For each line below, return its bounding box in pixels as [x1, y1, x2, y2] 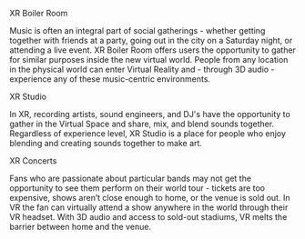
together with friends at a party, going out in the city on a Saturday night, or [9, 35, 293, 45]
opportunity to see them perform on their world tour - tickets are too [9, 183, 266, 194]
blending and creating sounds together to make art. [9, 138, 203, 148]
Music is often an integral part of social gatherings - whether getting [9, 25, 266, 35]
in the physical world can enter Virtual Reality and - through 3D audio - [9, 64, 275, 75]
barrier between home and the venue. [9, 222, 152, 232]
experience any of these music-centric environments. [9, 74, 211, 85]
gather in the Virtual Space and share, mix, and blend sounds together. [9, 118, 275, 129]
